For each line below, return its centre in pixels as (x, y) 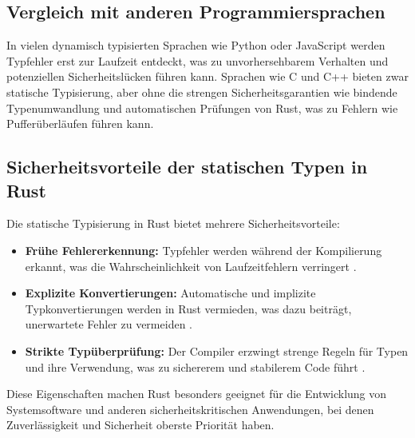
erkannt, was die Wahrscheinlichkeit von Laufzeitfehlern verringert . (191, 266)
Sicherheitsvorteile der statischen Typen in (187, 167)
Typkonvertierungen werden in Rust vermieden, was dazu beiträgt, (188, 308)
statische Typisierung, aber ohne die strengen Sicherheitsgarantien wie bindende (202, 92)
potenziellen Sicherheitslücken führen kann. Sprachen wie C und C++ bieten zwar (207, 76)
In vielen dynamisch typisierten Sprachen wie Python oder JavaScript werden (196, 45)
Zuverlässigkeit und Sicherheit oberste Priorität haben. (140, 425)
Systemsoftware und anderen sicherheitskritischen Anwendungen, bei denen (190, 409)
